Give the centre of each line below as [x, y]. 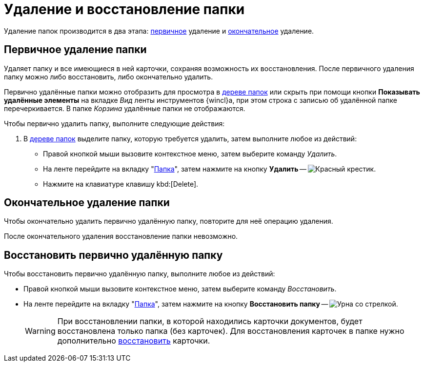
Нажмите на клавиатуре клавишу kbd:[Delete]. [121, 184]
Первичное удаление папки [75, 50]
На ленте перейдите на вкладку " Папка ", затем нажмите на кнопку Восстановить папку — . [211, 304]
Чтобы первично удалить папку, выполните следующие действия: [114, 123]
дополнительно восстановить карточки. [134, 341]
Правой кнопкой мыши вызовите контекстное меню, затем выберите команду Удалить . [190, 154]
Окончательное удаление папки [87, 203]
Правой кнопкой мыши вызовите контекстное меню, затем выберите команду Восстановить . [180, 289]
